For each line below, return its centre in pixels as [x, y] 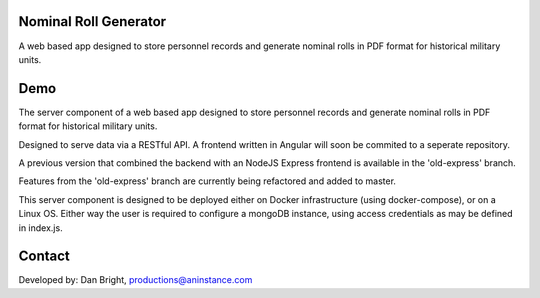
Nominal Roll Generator [92, 21]
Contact [44, 256]
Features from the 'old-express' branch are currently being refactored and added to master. [207, 181]
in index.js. [41, 227]
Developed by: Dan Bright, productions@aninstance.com [135, 280]
